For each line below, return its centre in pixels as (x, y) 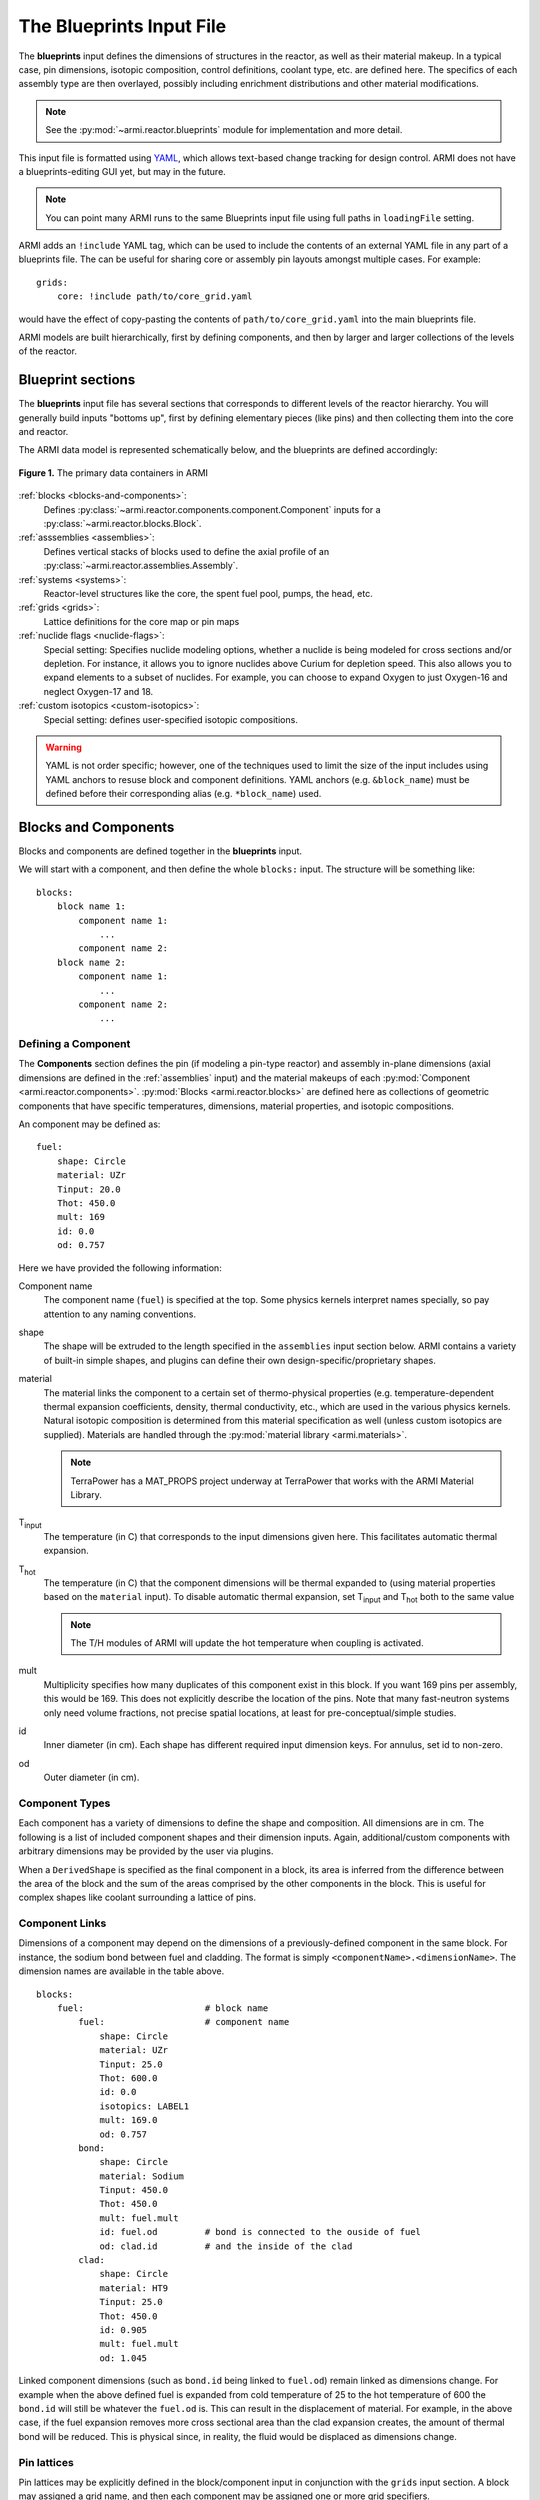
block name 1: (91, 906)
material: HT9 (134, 2288)
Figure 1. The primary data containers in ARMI (113, 472)
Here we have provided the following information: (120, 1267)
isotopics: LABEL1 (144, 2106)
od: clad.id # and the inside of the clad (226, 2246)
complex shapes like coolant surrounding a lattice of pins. (137, 1897)
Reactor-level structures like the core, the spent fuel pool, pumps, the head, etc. (208, 593)
